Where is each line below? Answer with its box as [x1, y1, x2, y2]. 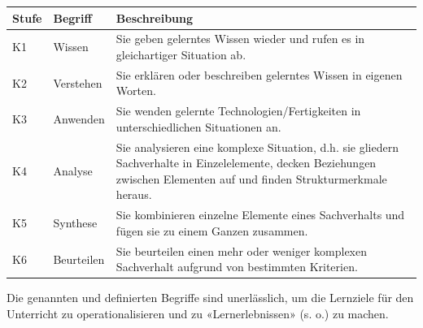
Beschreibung [116, 9, 194, 26]
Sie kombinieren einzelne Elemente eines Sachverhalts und [116, 206, 405, 223]
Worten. [116, 82, 156, 99]
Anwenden [53, 110, 105, 127]
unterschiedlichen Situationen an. [116, 118, 281, 135]
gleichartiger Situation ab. [116, 45, 246, 63]
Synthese [53, 214, 98, 231]
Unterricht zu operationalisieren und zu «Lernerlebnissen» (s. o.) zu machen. [7, 305, 389, 322]
